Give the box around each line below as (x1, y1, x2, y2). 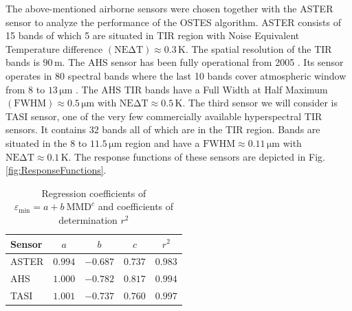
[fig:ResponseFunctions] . (5, 163, 107, 177)
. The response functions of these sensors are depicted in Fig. (68, 149, 325, 163)
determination (58, 212, 118, 227)
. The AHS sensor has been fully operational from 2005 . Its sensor (62, 55, 344, 69)
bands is (5, 55, 40, 69)
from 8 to (5, 82, 45, 96)
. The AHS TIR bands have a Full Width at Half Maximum (75, 82, 328, 96)
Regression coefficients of (41, 185, 146, 200)
